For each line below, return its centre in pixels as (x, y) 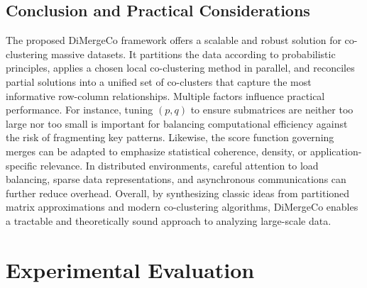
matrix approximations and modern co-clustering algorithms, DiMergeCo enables (182, 207)
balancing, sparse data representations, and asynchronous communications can (176, 179)
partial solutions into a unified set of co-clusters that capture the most (159, 81)
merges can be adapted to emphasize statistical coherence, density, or (157, 151)
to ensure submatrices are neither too (272, 110)
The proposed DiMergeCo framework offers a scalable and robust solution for (174, 40)
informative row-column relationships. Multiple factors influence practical (165, 95)
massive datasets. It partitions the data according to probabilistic (193, 54)
